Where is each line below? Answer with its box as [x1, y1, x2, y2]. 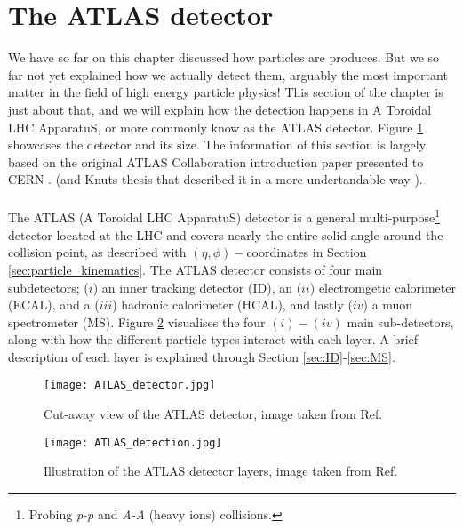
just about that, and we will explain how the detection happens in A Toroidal [8, 100, 432, 118]
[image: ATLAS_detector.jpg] [44, 379, 216, 392]
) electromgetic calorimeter [309, 277, 456, 296]
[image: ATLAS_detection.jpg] [44, 436, 222, 449]
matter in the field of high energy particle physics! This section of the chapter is [8, 83, 443, 101]
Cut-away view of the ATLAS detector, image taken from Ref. [44, 405, 383, 423]
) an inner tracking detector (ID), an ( [92, 277, 302, 296]
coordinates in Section [246, 243, 367, 261]
